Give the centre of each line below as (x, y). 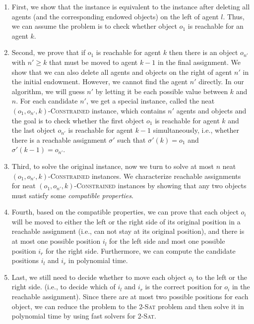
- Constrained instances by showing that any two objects (160, 186)
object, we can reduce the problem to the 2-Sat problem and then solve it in (128, 306)
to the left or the (222, 277)
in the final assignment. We (199, 62)
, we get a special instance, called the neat (150, 101)
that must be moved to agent (94, 62)
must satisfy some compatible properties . (72, 195)
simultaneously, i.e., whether (196, 130)
